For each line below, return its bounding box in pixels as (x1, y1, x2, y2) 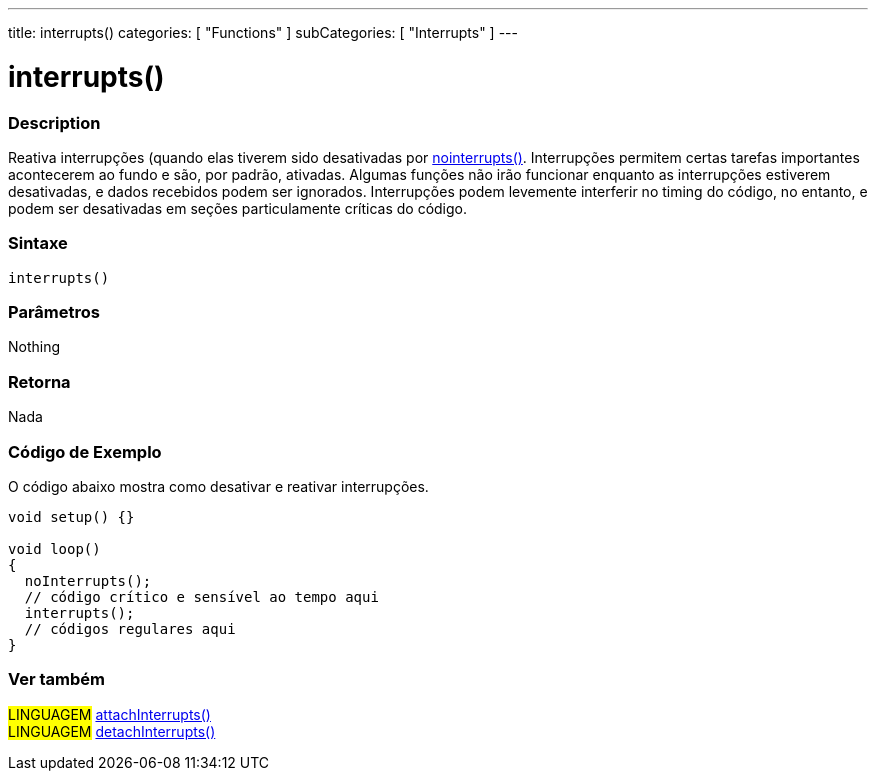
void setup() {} (8, 508, 135, 525)
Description (8, 112, 101, 133)
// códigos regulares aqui (24, 620, 236, 637)
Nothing (8, 338, 61, 356)
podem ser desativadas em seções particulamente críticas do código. (8, 199, 467, 217)
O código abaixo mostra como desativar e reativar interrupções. (8, 477, 429, 495)
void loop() (8, 540, 101, 557)
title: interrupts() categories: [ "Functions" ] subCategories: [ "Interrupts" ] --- (8, 24, 518, 41)
